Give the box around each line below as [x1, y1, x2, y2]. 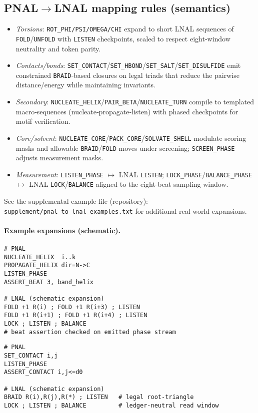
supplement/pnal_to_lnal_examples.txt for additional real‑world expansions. [4, 205, 247, 216]
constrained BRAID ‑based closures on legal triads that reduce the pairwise [15, 69, 239, 80]
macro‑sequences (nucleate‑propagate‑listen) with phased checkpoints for [15, 106, 238, 116]
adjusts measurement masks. [15, 152, 103, 163]
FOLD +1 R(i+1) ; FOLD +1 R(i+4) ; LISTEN [4, 312, 147, 319]
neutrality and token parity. [15, 43, 101, 53]
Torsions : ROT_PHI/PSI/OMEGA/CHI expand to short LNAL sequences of [15, 23, 234, 34]
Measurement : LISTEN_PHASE [15, 169, 103, 179]
